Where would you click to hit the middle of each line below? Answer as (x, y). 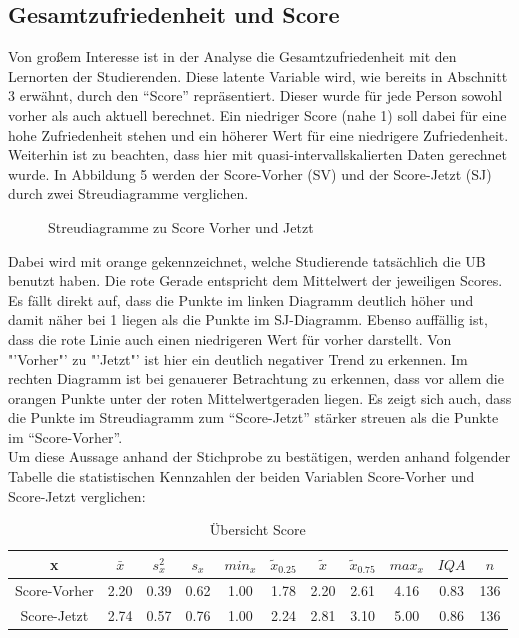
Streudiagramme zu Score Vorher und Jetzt (181, 226)
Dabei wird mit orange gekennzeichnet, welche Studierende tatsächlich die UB (247, 260)
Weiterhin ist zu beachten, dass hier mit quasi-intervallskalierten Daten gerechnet (257, 154)
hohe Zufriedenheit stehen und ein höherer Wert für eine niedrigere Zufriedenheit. (258, 134)
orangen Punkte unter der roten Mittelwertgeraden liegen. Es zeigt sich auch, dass (260, 397)
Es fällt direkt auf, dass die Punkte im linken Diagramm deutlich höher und (241, 299)
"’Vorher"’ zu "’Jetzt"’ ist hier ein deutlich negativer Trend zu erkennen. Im (238, 358)
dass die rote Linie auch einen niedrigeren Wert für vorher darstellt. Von (230, 338)
